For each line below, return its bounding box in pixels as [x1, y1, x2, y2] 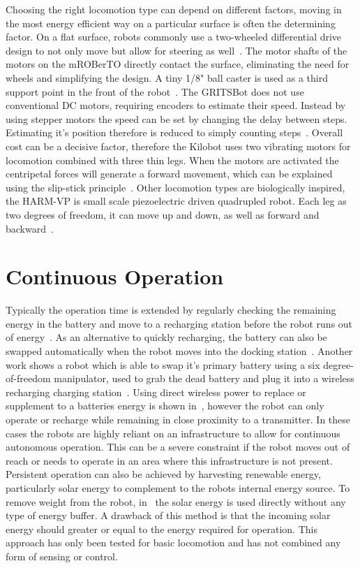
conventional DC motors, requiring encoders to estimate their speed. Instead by [6, 98, 346, 112]
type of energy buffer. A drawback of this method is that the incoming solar [6, 508, 331, 523]
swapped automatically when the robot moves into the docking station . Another [6, 344, 353, 358]
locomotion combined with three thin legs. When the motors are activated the [6, 152, 339, 167]
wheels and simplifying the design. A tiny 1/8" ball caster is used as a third [6, 70, 329, 85]
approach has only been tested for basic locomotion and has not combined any [6, 535, 341, 550]
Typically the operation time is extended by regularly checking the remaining [6, 303, 336, 317]
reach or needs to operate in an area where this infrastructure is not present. [6, 453, 333, 467]
